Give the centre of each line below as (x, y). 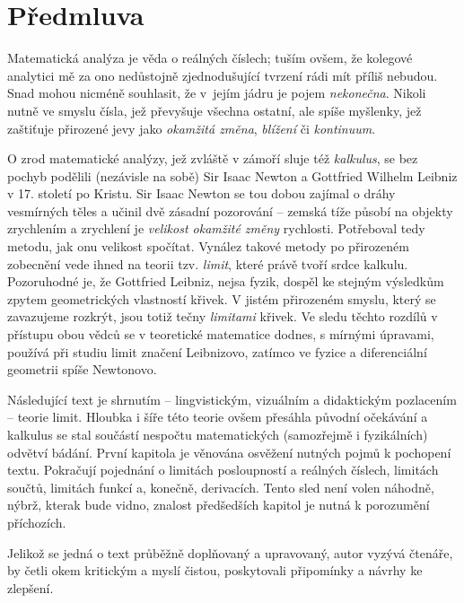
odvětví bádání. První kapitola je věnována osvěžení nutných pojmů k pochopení (229, 452)
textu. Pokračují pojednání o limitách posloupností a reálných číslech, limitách (223, 470)
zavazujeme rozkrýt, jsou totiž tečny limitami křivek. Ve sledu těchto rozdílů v (223, 316)
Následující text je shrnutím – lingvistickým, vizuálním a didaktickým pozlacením (232, 399)
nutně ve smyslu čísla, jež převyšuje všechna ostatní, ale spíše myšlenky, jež (214, 110)
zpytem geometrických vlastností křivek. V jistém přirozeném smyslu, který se (222, 298)
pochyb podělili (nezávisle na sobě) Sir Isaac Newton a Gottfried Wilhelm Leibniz (232, 175)
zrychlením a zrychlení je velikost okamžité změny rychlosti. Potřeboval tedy (216, 228)
